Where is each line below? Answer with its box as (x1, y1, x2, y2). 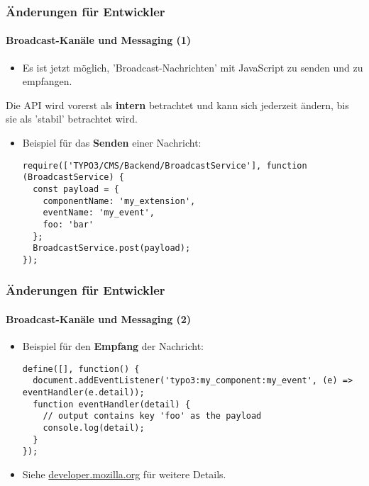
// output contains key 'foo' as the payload (43, 411, 262, 422)
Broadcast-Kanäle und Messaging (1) (6, 33, 192, 47)
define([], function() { (22, 363, 140, 374)
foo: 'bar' (43, 219, 94, 230)
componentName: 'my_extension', (43, 196, 196, 206)
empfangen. (22, 74, 72, 89)
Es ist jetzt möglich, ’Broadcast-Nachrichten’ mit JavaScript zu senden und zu (22, 60, 363, 74)
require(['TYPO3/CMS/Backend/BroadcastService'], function (22, 160, 307, 171)
